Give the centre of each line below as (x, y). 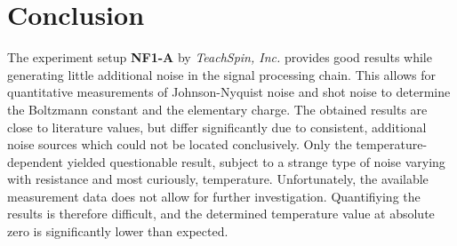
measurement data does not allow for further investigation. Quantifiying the (214, 196)
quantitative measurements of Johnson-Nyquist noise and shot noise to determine (229, 92)
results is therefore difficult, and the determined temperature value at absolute (221, 214)
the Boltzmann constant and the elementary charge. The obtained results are (217, 109)
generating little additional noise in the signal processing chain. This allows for (222, 74)
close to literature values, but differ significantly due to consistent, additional (217, 127)
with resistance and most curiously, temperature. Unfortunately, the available (218, 179)
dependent (36, 161)
